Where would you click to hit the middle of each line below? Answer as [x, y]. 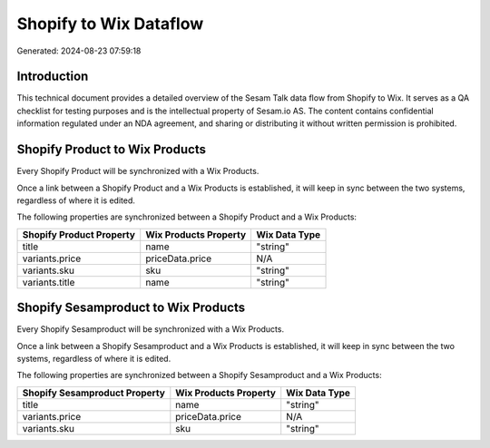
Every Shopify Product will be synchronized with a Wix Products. [138, 171]
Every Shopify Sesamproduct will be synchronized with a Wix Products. [151, 329]
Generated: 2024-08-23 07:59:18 [79, 51]
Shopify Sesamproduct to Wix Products [131, 308]
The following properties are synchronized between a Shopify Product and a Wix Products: [187, 217]
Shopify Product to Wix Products [111, 150]
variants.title [49, 282]
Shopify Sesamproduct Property [93, 393]
